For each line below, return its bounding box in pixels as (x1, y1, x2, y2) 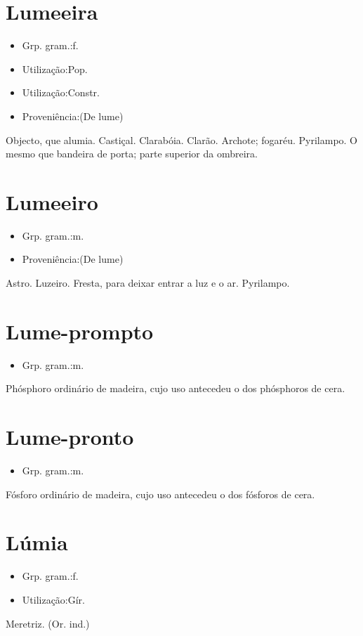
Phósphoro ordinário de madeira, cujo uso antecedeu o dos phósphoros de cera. (6, 381, 345, 396)
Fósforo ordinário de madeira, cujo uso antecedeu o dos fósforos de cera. (6, 486, 315, 501)
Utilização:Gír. (22, 592, 86, 606)
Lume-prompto (6, 316, 154, 345)
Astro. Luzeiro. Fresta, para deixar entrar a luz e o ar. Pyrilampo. (6, 275, 290, 290)
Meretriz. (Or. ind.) (6, 616, 90, 630)
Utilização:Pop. (22, 61, 88, 76)
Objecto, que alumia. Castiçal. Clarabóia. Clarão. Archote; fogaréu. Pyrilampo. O (6, 132, 358, 147)
